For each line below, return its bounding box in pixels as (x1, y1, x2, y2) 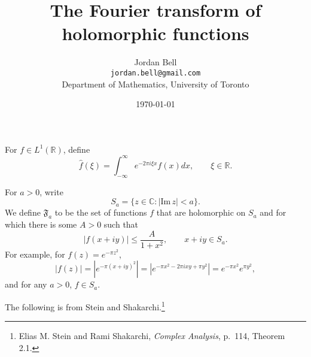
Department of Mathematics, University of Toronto (62, 77, 249, 90)
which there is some (5, 218, 77, 231)
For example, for (5, 247, 65, 260)
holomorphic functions (62, 21, 249, 46)
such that (103, 218, 139, 231)
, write (39, 185, 63, 198)
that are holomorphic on (156, 206, 246, 219)
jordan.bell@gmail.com (110, 68, 201, 77)
